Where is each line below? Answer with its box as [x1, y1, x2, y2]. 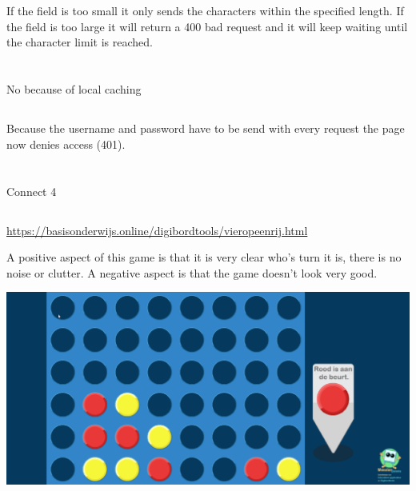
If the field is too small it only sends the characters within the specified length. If [6, 2, 404, 19]
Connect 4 [6, 182, 57, 199]
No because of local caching [6, 81, 142, 98]
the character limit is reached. [6, 34, 153, 50]
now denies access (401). [6, 135, 126, 152]
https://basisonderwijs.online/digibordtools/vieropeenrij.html [6, 222, 308, 238]
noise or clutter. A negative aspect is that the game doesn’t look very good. [6, 264, 378, 281]
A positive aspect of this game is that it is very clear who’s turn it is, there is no [6, 249, 402, 265]
